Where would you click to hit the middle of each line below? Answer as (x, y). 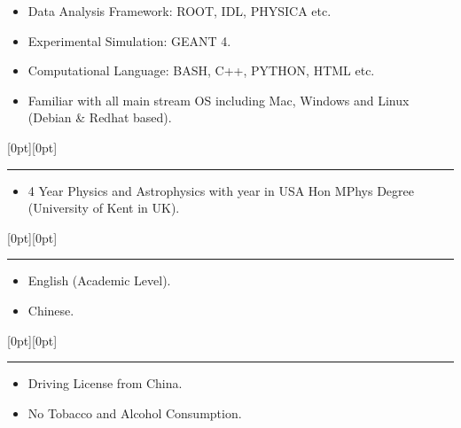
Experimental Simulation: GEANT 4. (129, 40)
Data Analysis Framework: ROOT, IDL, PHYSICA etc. (180, 11)
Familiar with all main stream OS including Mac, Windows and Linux (219, 100)
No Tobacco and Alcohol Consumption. (135, 412)
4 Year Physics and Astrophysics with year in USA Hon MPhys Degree (221, 190)
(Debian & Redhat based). (100, 117)
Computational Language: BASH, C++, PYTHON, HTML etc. (201, 70)
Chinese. (51, 310)
